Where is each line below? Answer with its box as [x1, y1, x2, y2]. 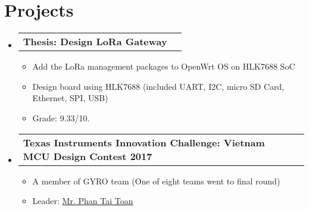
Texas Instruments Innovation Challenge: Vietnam [23, 135, 265, 149]
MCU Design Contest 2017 [23, 149, 152, 163]
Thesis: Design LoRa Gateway [23, 35, 167, 49]
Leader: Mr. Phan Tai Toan [32, 195, 133, 207]
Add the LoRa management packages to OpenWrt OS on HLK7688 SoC [32, 60, 295, 73]
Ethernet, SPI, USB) [32, 92, 108, 104]
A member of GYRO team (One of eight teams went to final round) [32, 174, 280, 187]
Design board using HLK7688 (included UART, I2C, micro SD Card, [32, 80, 285, 92]
